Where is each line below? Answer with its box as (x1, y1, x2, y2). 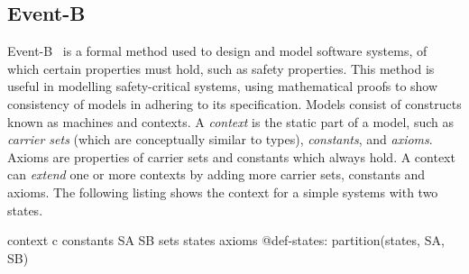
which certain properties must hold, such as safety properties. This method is (7, 59, 435, 78)
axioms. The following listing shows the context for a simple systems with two (7, 182, 438, 201)
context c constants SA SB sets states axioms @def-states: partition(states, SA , (7, 231, 445, 250)
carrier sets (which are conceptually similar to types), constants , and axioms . (7, 130, 433, 149)
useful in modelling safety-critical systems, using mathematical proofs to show (7, 77, 438, 96)
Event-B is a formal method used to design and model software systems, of (7, 41, 428, 60)
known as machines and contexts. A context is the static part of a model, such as (7, 112, 455, 131)
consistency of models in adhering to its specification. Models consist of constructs (7, 94, 462, 113)
